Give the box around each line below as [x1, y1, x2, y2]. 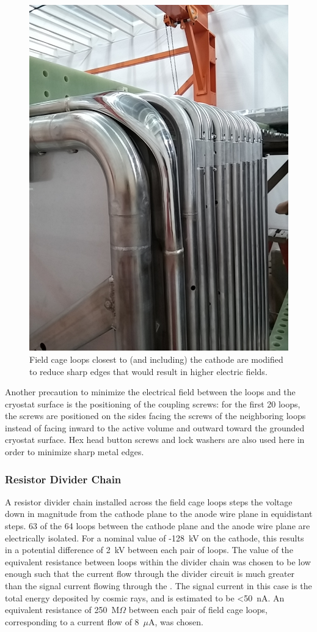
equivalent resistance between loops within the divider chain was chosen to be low [5, 555, 311, 568]
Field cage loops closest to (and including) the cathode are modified [29, 352, 283, 365]
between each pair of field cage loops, [128, 603, 268, 616]
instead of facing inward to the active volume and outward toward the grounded [5, 421, 305, 434]
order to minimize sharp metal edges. [5, 445, 144, 458]
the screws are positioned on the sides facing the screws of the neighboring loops [5, 409, 306, 422]
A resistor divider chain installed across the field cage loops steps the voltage [5, 495, 293, 508]
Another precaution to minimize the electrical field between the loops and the [5, 385, 296, 398]
